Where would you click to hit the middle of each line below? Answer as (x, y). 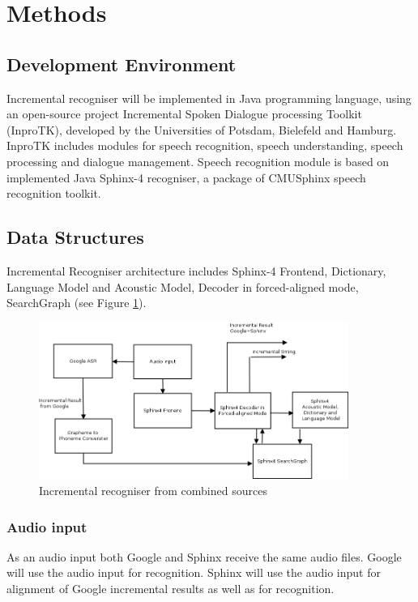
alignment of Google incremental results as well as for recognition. (171, 588)
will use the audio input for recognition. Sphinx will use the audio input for (194, 572)
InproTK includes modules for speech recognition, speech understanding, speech (205, 145)
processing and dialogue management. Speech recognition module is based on (198, 161)
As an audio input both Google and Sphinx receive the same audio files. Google (204, 556)
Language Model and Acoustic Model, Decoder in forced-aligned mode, (183, 286)
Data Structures (75, 237)
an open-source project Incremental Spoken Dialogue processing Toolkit (184, 114)
